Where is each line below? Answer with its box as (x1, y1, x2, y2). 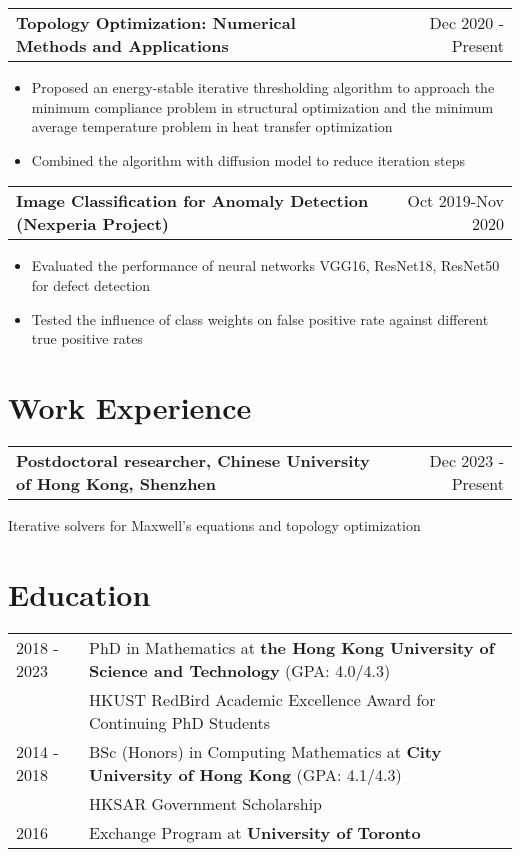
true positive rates (31, 328, 143, 349)
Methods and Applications (16, 34, 229, 57)
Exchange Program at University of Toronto (89, 820, 421, 844)
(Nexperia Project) (16, 212, 170, 236)
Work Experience (8, 386, 252, 427)
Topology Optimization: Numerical (16, 11, 296, 34)
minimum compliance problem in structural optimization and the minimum (31, 96, 494, 117)
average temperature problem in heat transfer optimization (31, 116, 393, 137)
